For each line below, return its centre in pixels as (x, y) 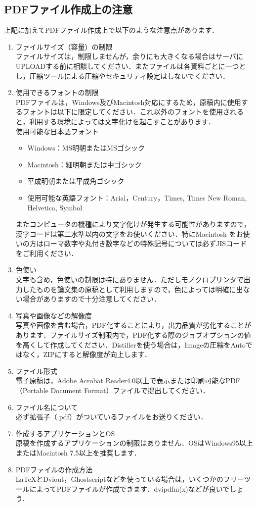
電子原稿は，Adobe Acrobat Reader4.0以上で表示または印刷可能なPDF (128, 380)
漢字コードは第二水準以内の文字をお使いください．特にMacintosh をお (129, 233)
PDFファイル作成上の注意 (68, 9)
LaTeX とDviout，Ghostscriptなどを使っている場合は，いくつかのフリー (130, 479)
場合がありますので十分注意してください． (91, 299)
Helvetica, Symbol (55, 207)
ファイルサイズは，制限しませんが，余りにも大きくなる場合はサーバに (129, 56)
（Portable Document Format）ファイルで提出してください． (112, 390)
